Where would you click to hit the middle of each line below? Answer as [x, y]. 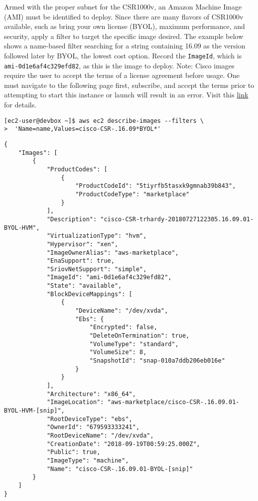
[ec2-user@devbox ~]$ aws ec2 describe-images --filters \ [104, 121]
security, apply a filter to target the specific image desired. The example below [124, 36]
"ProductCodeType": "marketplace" [132, 194]
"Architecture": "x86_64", [91, 394]
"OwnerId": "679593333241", [93, 427]
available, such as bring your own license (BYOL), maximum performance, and [125, 26]
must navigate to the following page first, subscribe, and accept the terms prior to [129, 85]
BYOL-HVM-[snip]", [34, 410]
